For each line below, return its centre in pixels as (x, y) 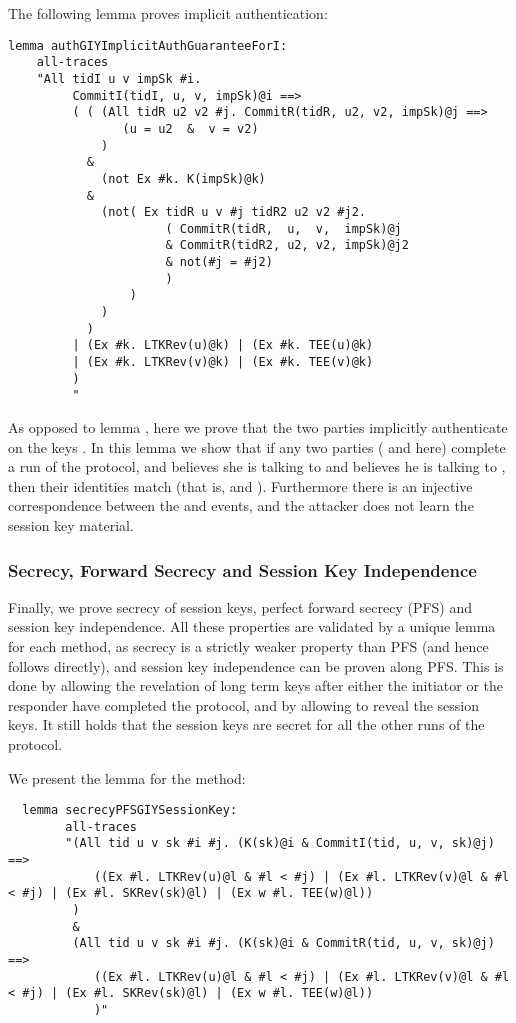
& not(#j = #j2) (219, 262)
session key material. (71, 525)
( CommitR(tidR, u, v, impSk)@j (283, 228)
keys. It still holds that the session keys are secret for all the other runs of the (246, 724)
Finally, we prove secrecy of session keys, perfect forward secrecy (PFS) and (240, 606)
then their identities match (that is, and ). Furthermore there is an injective (240, 485)
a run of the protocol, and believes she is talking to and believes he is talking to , (257, 466)
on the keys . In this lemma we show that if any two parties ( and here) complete (257, 446)
